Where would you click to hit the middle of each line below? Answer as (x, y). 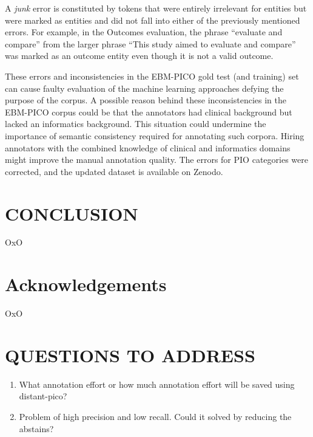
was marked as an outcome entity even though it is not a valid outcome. (139, 56)
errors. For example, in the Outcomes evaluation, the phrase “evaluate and (144, 32)
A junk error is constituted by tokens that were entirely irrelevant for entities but (156, 8)
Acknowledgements (86, 284)
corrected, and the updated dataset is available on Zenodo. (114, 171)
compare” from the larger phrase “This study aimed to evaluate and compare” (150, 43)
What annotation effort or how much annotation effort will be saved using (157, 384)
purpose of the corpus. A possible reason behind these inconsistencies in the (146, 100)
